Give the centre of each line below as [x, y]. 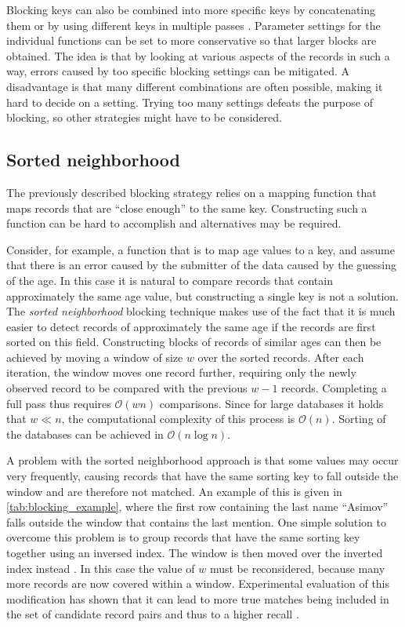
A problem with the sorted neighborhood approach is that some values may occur [202, 460]
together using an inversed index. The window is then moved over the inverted [195, 553]
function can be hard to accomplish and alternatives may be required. [174, 223]
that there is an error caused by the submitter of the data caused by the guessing [202, 265]
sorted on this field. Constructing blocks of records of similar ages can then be [194, 342]
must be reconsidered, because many [297, 568]
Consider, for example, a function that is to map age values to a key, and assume [201, 249]
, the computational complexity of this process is [178, 419]
